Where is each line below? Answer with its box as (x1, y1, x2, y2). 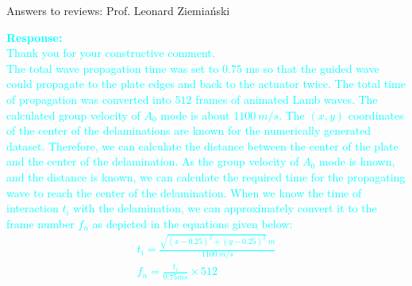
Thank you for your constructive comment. (6, 44, 215, 61)
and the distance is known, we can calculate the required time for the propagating (6, 168, 406, 185)
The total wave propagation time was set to (6, 59, 219, 76)
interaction (6, 200, 59, 216)
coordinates (348, 106, 404, 123)
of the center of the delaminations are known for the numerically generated (6, 122, 372, 139)
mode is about (160, 106, 230, 123)
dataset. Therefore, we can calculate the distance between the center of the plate (6, 137, 399, 154)
